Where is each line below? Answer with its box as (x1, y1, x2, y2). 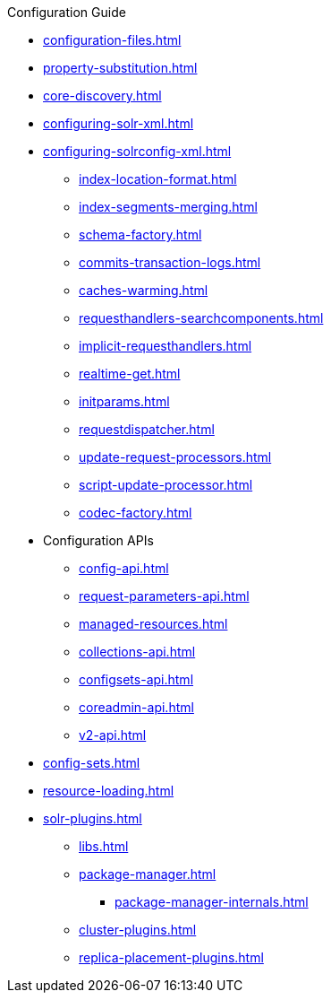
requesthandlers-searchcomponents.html (79, 310, 324, 326)
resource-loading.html (43, 783, 174, 798)
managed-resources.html (79, 616, 228, 631)
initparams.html (79, 394, 170, 409)
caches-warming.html (79, 283, 208, 298)
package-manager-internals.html (115, 894, 309, 909)
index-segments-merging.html (79, 199, 258, 214)
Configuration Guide (7, 4, 126, 20)
